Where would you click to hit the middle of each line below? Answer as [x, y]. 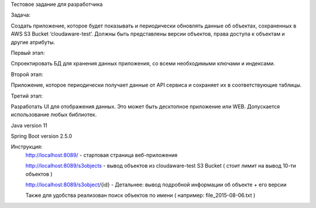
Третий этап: [27, 96]
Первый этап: [28, 53]
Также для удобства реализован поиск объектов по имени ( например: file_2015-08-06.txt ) [140, 195]
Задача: [20, 15]
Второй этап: [27, 74]
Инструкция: [27, 147]
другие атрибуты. [33, 42]
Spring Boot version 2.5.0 [42, 136]
